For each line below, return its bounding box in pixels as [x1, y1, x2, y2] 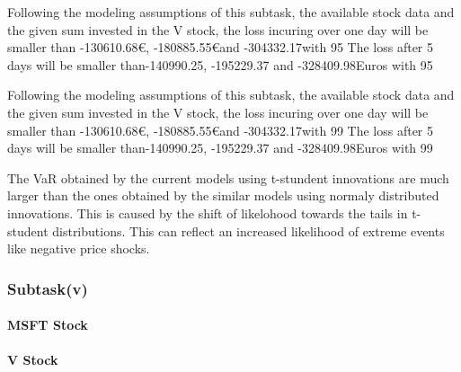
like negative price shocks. [7, 239, 150, 258]
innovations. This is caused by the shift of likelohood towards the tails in [7, 203, 408, 222]
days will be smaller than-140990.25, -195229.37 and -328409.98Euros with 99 [7, 138, 433, 157]
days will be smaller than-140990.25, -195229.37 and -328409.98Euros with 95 [7, 55, 433, 74]
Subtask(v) [7, 277, 88, 299]
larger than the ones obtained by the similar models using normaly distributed [7, 186, 439, 205]
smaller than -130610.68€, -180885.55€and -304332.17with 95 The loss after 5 [7, 38, 434, 57]
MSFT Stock [7, 315, 88, 334]
